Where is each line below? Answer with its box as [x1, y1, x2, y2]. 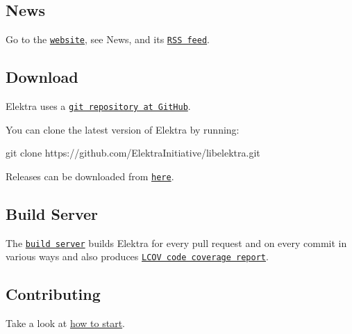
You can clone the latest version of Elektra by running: [6, 122, 240, 136]
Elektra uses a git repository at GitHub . [6, 99, 191, 113]
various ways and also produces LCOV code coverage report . [6, 249, 269, 264]
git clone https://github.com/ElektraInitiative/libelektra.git [6, 145, 260, 160]
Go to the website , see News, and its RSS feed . [6, 32, 210, 47]
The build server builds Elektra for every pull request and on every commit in [6, 235, 347, 250]
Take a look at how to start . [6, 316, 126, 331]
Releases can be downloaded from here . [6, 168, 174, 183]
